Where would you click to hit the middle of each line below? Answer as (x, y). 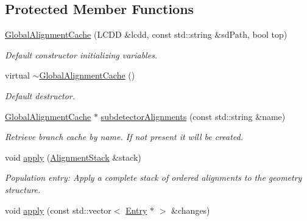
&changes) (191, 210)
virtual (17, 75)
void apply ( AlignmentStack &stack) (73, 157)
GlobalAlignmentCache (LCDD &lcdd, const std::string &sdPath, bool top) (146, 34)
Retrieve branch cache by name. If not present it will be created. (124, 137)
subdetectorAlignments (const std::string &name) (193, 116)
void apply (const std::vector (58, 210)
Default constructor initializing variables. (81, 54)
